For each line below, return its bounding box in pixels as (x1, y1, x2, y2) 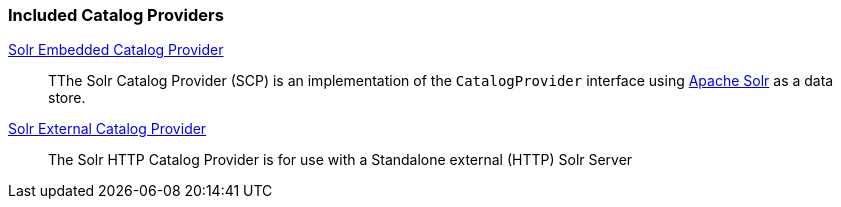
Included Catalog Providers (8, 5, 224, 25)
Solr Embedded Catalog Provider (8, 41, 224, 59)
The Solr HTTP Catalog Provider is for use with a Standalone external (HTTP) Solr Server (48, 151, 633, 169)
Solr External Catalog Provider (8, 120, 207, 138)
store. (48, 89, 86, 107)
